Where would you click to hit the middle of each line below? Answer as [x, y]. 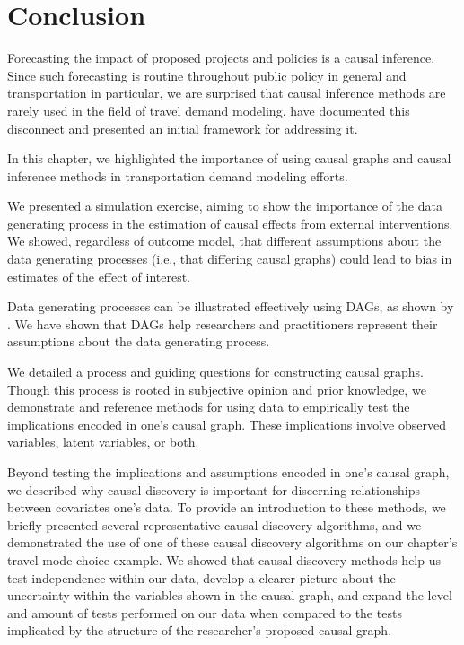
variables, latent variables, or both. [103, 442]
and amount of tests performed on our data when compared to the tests [205, 612]
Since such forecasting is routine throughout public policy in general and [207, 75]
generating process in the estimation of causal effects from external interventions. [230, 223]
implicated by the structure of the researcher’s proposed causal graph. [200, 630]
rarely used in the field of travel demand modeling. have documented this [209, 110]
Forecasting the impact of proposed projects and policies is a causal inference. [221, 58]
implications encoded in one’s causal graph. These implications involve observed [227, 424]
